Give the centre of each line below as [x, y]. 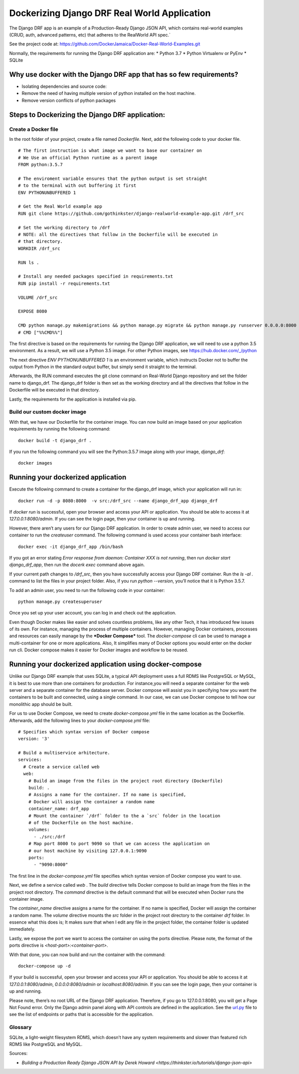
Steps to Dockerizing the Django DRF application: [87, 115]
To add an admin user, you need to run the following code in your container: [87, 590]
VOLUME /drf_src [38, 297]
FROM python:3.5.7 [41, 165]
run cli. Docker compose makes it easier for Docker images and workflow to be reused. [99, 650]
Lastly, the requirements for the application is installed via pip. [73, 399]
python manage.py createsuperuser [60, 601]
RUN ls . [29, 263]
